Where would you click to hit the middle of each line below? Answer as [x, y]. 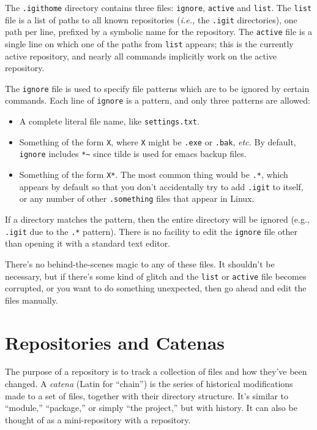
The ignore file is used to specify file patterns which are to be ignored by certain [157, 88]
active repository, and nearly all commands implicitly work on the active [141, 56]
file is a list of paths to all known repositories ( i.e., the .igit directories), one [151, 19]
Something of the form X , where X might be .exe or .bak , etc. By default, [158, 141]
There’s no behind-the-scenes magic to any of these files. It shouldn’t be [140, 263]
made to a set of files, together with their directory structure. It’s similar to [147, 395]
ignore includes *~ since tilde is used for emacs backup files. [133, 154]
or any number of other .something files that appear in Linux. [137, 198]
